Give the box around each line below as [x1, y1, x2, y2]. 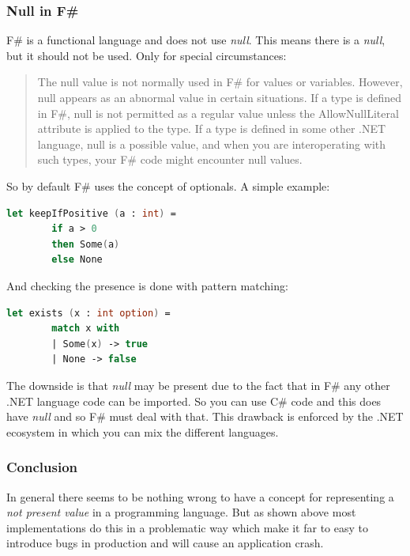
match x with [51, 323, 120, 335]
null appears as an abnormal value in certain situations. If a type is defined [37, 89, 401, 105]
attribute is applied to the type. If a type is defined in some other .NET [37, 120, 386, 137]
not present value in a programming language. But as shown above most [6, 504, 356, 520]
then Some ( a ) [51, 238, 120, 250]
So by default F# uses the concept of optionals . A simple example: [6, 177, 330, 194]
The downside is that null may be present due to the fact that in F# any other [6, 376, 390, 393]
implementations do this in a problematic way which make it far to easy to [6, 519, 368, 535]
